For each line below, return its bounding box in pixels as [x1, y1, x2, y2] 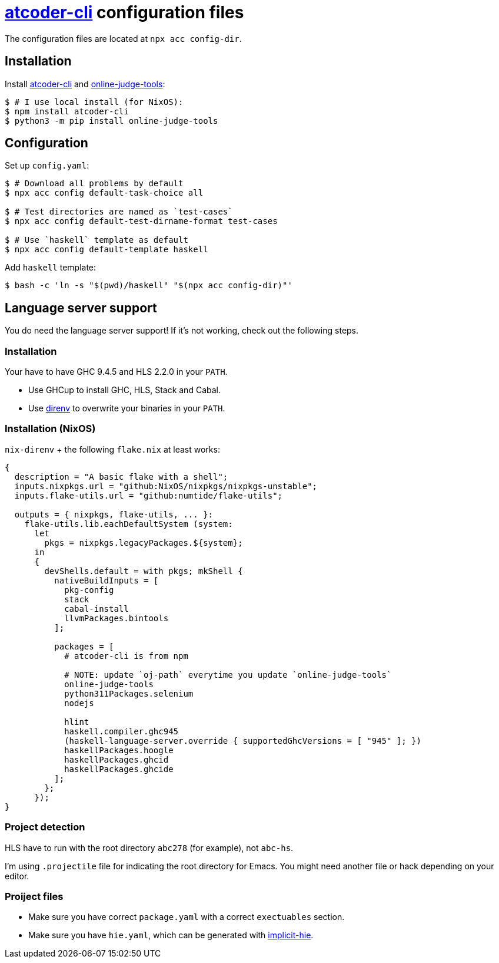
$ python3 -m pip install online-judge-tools [5, 116, 218, 126]
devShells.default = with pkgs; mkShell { [44, 566, 243, 576]
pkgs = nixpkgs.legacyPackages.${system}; [44, 537, 243, 548]
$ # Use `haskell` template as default [5, 235, 188, 245]
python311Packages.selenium [64, 688, 194, 698]
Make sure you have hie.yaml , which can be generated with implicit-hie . [28, 930, 314, 941]
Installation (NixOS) [5, 423, 96, 435]
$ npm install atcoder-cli [5, 106, 129, 116]
